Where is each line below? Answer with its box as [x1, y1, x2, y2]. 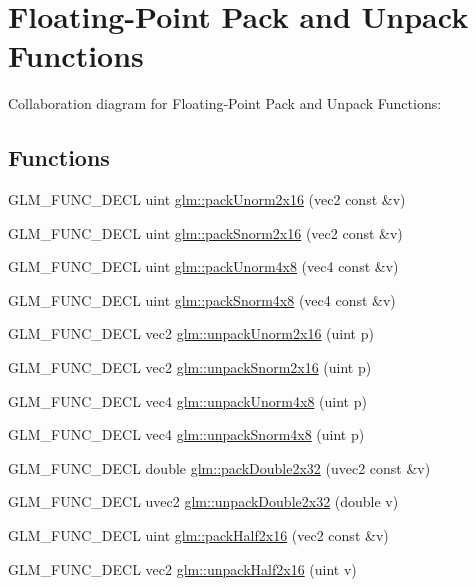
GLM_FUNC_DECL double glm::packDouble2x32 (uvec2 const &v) [8, 457, 431, 478]
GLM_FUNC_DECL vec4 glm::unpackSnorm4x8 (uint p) [8, 424, 365, 445]
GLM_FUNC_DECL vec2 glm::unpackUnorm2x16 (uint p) [8, 323, 374, 344]
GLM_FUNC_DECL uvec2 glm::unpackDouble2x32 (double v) [8, 491, 399, 512]
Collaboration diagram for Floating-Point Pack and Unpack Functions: [8, 93, 442, 114]
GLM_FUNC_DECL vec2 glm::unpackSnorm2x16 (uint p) [8, 357, 372, 378]
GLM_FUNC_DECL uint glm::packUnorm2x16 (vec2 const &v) [8, 189, 406, 210]
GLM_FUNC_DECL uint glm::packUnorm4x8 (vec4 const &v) [8, 256, 399, 277]
